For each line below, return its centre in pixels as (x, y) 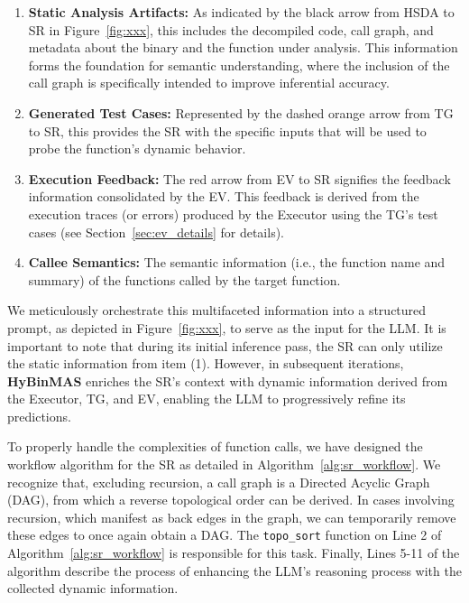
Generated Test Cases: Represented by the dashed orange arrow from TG (241, 112)
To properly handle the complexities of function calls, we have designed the (215, 446)
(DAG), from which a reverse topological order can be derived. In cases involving (231, 500)
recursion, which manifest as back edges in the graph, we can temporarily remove (232, 517)
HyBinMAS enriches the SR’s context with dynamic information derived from (228, 380)
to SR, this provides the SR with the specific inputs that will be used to (227, 130)
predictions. (39, 416)
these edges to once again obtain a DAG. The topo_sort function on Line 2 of (225, 535)
